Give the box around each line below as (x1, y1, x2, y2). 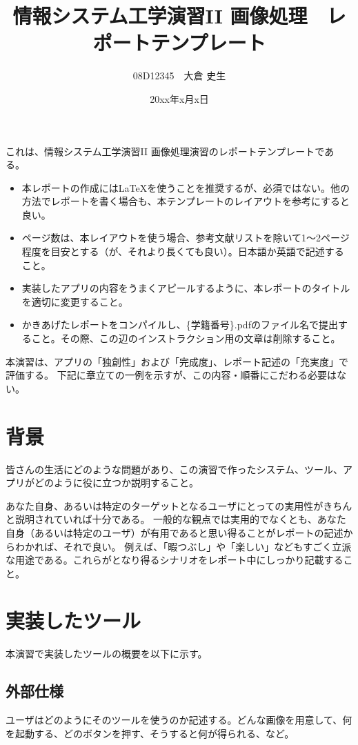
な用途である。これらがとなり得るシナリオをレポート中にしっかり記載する (6, 553, 344, 567)
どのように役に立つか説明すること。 (34, 475, 199, 490)
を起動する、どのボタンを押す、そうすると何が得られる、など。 (6, 726, 295, 740)
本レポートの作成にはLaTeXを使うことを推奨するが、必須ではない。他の (21, 180, 350, 195)
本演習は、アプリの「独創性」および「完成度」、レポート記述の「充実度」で (6, 354, 348, 368)
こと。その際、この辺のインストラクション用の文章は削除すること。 (31, 331, 341, 346)
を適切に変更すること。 (21, 294, 128, 308)
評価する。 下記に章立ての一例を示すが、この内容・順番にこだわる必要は (6, 368, 337, 382)
